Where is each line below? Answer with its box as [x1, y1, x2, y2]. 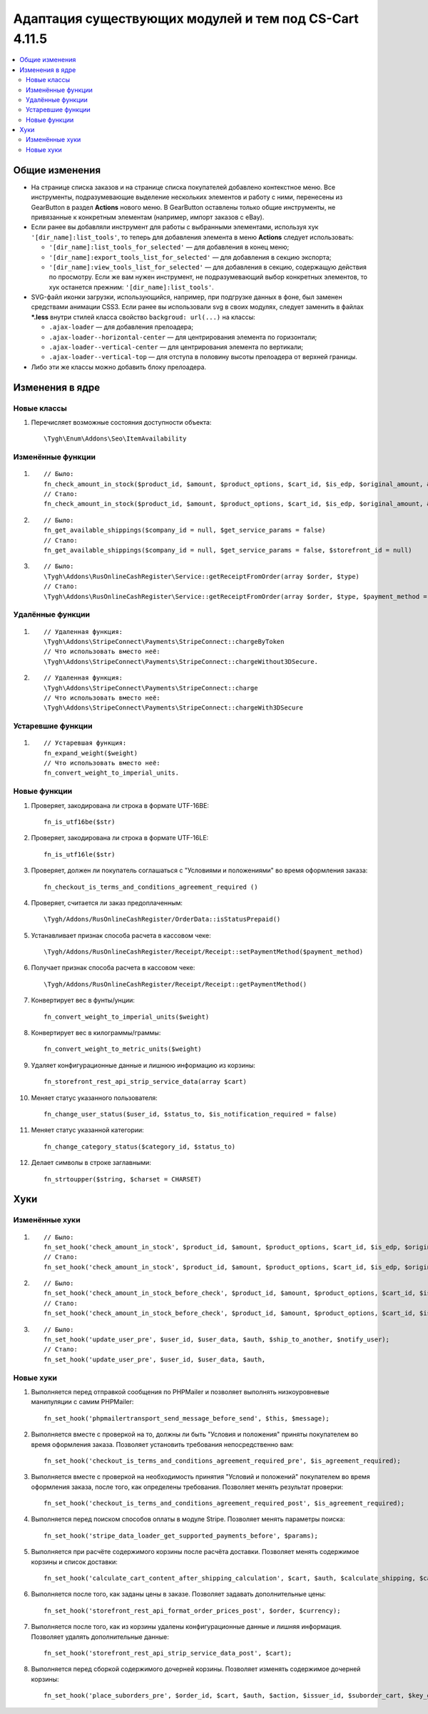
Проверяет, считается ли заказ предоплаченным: [31, 898, 183, 907]
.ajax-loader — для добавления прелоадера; [49, 323, 194, 331]
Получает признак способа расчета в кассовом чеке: [31, 964, 195, 972]
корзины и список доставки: [31, 1557, 118, 1566]
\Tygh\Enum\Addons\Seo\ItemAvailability [44, 435, 187, 443]
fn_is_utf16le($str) [44, 850, 116, 858]
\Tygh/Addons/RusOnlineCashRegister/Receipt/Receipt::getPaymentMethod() [44, 980, 307, 988]
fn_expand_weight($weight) [44, 749, 138, 757]
